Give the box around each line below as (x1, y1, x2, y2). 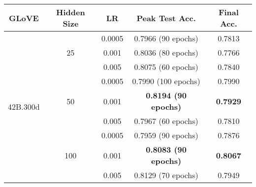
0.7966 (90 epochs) (134, 32, 198, 44)
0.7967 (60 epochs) (134, 115, 198, 126)
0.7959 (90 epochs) (134, 129, 198, 141)
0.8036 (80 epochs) (134, 47, 198, 58)
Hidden (56, 6, 85, 18)
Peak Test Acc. (136, 12, 196, 24)
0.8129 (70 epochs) (134, 169, 198, 181)
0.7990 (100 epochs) (132, 75, 200, 87)
